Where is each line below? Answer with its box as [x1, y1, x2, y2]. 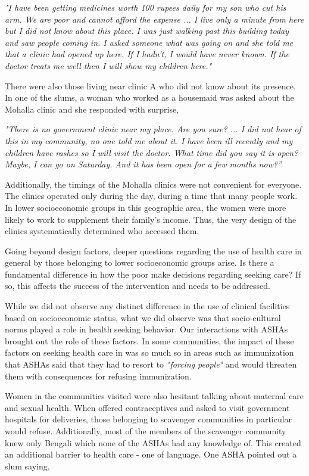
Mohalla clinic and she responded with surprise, [5, 102, 179, 115]
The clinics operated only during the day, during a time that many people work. [5, 189, 298, 202]
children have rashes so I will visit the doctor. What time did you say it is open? [5, 146, 298, 158]
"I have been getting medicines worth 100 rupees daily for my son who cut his [5, 1, 286, 13]
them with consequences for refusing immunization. [5, 369, 192, 382]
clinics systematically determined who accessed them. [5, 225, 199, 237]
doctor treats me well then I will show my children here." [5, 59, 212, 71]
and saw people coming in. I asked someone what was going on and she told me [5, 36, 294, 48]
